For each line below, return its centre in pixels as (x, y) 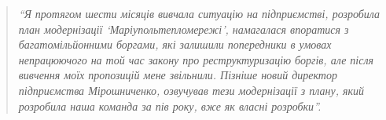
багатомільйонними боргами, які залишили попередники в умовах (175, 44)
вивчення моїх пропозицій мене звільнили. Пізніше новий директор (178, 75)
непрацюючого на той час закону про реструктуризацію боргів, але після (196, 59)
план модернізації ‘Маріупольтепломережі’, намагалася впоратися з (184, 29)
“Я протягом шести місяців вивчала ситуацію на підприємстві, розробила (199, 13)
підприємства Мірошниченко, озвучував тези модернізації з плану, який (191, 90)
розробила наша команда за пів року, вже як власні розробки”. (170, 105)
